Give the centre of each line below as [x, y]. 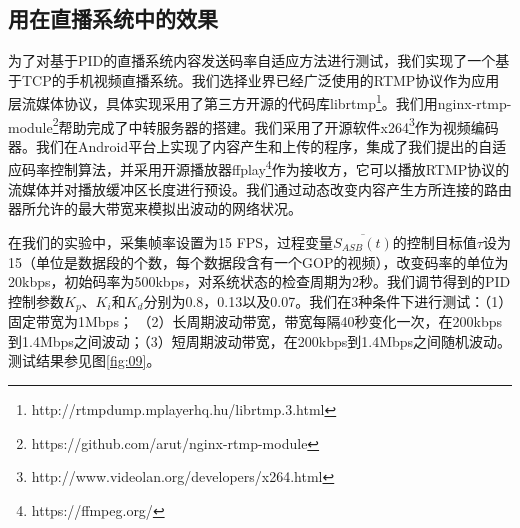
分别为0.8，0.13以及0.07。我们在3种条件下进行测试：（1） [324, 300]
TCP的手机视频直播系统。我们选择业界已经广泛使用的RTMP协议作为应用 [260, 79]
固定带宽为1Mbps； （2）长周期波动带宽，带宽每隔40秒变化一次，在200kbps [255, 321]
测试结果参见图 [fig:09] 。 [84, 360]
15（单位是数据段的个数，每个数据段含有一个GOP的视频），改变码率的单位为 [258, 261]
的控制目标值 [434, 241]
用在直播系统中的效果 [113, 18]
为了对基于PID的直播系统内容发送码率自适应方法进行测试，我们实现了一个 [252, 60]
